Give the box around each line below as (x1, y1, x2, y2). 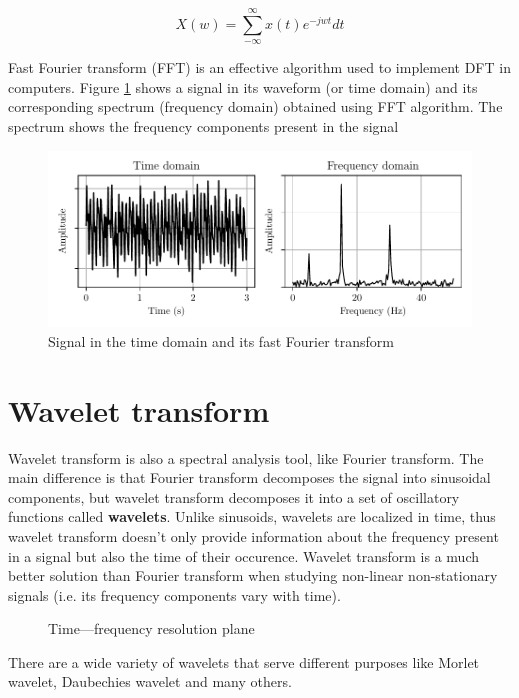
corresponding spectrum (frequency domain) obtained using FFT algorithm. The (8, 96, 503, 117)
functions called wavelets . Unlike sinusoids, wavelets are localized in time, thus (8, 506, 496, 527)
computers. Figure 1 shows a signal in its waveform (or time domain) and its (8, 76, 478, 97)
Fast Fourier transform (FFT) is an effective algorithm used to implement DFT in (8, 57, 511, 78)
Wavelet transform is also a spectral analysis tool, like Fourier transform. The (8, 447, 484, 468)
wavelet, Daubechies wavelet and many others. (8, 671, 292, 692)
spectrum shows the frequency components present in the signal (8, 115, 399, 136)
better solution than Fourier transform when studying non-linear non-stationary (8, 565, 498, 586)
